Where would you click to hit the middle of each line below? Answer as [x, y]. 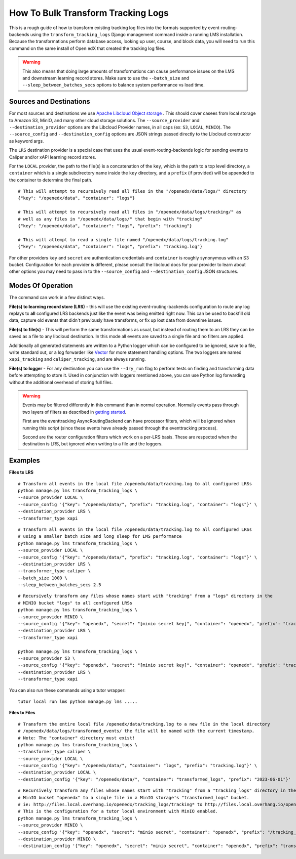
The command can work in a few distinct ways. [57, 298]
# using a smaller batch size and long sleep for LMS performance [100, 537]
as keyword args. [27, 141]
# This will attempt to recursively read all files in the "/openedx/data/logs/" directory [132, 191]
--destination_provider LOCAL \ [57, 773]
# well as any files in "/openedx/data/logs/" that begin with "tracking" [110, 219]
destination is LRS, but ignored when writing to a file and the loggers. [92, 444]
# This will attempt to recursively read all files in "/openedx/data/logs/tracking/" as [130, 212]
